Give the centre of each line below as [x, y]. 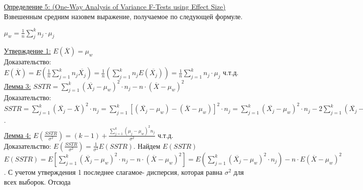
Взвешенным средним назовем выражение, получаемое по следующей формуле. [123, 16]
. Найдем [147, 146]
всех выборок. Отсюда [37, 181]
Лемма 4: [18, 135]
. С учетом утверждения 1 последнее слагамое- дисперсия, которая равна [113, 172]
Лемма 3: [18, 86]
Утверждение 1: [27, 51]
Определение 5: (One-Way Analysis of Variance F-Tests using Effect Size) [115, 6]
